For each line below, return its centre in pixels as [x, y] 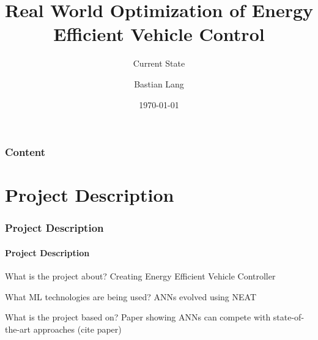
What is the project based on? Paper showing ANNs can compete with [138, 317]
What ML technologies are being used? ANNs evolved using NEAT [131, 296]
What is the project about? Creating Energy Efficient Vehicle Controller [140, 276]
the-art [18, 329]
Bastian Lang [159, 83]
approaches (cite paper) [77, 329]
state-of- [289, 317]
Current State [159, 63]
